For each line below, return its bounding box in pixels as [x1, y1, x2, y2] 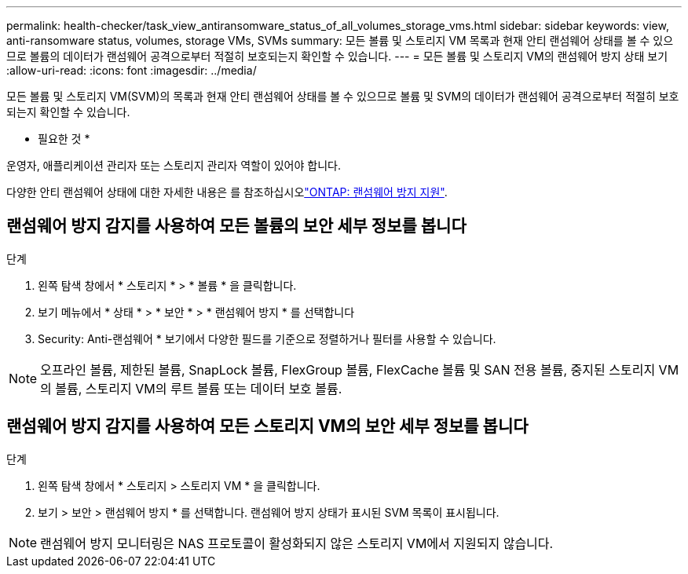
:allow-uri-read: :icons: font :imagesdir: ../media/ [6, 64, 257, 77]
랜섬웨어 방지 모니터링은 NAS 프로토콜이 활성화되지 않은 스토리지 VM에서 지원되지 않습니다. [40, 535, 554, 551]
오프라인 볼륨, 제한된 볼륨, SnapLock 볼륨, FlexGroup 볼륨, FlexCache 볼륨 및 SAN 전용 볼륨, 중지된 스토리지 [40, 361, 656, 378]
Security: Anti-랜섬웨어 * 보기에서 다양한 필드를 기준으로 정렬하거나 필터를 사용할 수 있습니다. [38, 331, 496, 345]
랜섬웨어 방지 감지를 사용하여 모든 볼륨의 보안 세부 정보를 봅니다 [6, 216, 467, 236]
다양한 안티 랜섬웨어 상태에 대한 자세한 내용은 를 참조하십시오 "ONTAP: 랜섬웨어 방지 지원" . [6, 185, 448, 199]
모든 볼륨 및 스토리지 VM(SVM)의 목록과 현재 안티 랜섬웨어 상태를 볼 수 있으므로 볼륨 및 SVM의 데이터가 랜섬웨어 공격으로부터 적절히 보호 [6, 90, 679, 103]
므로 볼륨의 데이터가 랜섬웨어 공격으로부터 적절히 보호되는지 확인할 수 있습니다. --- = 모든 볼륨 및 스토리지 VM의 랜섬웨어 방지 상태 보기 [6, 49, 668, 63]
